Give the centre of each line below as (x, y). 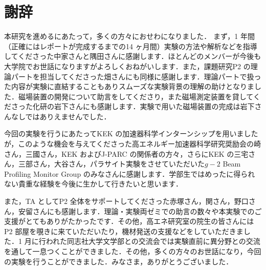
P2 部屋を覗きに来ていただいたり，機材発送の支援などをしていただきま (124, 231)
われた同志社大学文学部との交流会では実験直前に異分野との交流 (153, 241)
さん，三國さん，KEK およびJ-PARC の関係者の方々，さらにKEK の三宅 (126, 153)
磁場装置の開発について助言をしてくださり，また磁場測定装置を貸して (136, 96)
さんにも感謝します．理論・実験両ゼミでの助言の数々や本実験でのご (147, 211)
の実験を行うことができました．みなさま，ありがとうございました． (119, 261)
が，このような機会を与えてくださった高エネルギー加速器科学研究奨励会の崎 (133, 144)
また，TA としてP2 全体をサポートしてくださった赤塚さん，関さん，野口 (126, 201)
